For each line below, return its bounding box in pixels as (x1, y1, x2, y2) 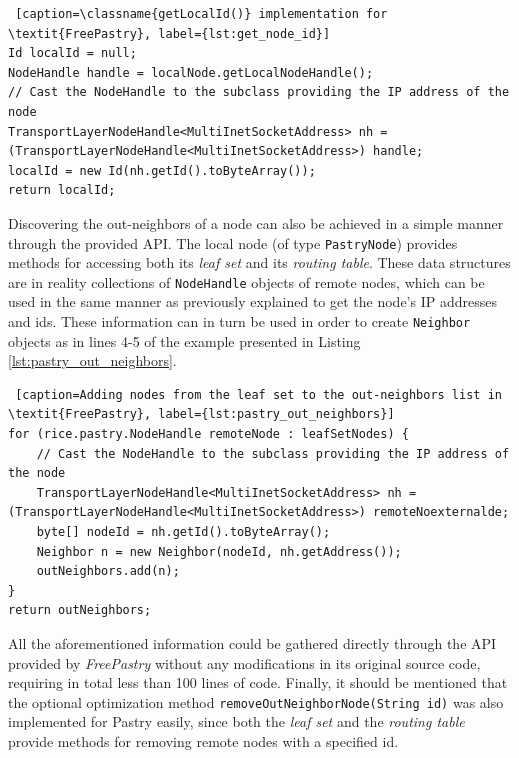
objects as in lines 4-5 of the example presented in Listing (8, 330, 361, 351)
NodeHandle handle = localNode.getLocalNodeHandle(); (8, 65, 374, 80)
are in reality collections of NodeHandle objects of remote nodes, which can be (8, 271, 485, 292)
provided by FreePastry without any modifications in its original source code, (8, 652, 481, 673)
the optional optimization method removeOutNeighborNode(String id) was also (8, 691, 504, 712)
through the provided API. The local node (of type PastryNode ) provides (8, 232, 458, 253)
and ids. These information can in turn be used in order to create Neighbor (8, 311, 471, 332)
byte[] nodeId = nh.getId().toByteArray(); (36, 525, 331, 540)
